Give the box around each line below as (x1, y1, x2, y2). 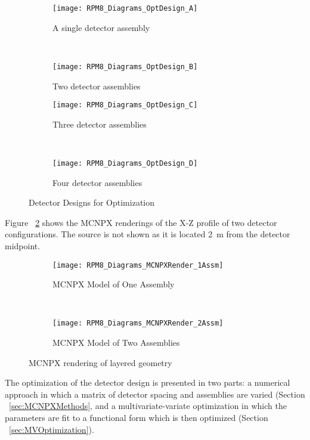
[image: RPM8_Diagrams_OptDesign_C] (52, 101, 198, 110)
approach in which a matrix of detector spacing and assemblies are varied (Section (5, 388, 305, 400)
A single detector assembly (52, 21, 150, 33)
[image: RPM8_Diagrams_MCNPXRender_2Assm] (52, 319, 224, 328)
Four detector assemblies (52, 176, 142, 188)
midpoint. (5, 239, 41, 252)
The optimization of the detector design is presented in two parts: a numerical (5, 376, 290, 389)
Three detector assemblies (52, 117, 147, 130)
